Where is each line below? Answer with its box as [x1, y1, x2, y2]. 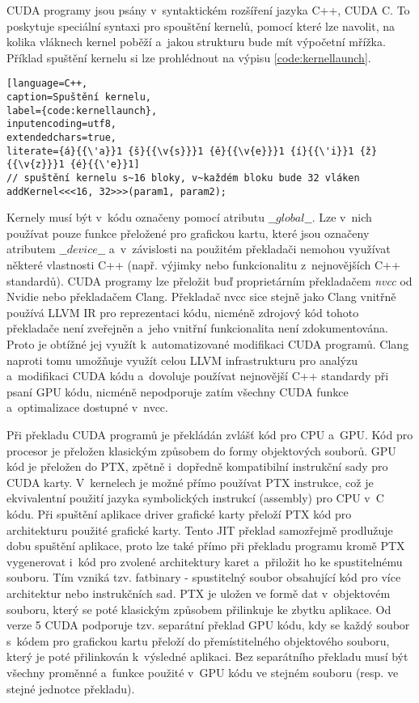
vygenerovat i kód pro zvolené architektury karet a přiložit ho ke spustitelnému [6, 553, 403, 570]
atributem [6, 240, 56, 257]
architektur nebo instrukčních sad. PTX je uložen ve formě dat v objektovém [6, 584, 391, 601]
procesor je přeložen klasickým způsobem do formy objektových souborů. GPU [6, 442, 396, 459]
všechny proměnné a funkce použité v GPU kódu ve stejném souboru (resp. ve [6, 663, 399, 680]
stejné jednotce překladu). [6, 680, 135, 697]
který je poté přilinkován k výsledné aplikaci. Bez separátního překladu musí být [6, 648, 408, 665]
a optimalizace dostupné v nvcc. [6, 399, 168, 416]
